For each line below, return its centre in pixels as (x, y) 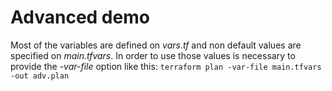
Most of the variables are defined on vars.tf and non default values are (156, 45)
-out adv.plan (40, 76)
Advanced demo (80, 17)
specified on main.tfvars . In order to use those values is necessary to (153, 55)
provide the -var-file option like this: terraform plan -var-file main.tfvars (166, 66)
